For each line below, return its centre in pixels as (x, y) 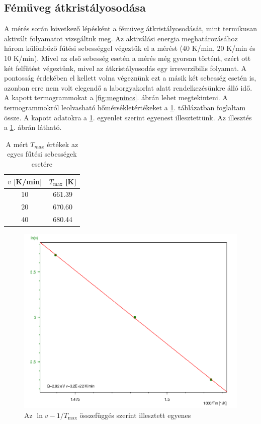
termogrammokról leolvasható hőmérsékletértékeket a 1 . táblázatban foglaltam (125, 107)
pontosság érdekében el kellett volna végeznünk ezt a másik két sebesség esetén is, (130, 78)
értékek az (63, 144)
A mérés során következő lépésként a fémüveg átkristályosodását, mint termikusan (131, 28)
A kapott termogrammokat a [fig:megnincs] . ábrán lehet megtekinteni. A (116, 97)
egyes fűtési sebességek (42, 154)
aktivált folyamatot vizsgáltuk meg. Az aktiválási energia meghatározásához (121, 38)
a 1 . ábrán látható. (33, 127)
